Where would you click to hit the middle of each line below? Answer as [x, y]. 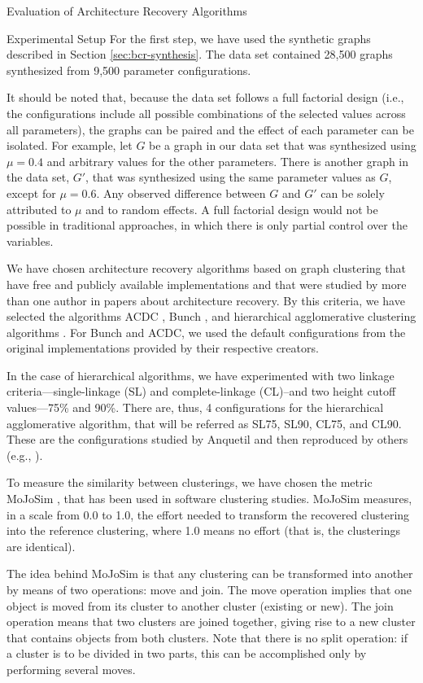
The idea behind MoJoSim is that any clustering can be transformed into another [210, 574]
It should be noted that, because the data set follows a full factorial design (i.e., [205, 97]
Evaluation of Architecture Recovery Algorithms [127, 11]
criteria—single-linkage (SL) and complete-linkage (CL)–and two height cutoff [201, 391]
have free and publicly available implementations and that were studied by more [207, 284]
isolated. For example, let [70, 145]
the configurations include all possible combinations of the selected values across [206, 113]
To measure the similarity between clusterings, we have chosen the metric [190, 482]
